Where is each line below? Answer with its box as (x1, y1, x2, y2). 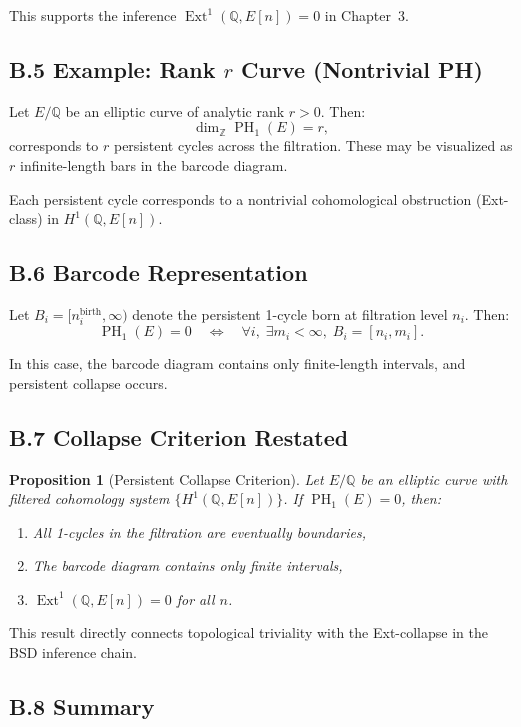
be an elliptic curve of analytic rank (65, 100, 285, 121)
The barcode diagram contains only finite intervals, (32, 555, 343, 576)
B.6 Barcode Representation (9, 257, 308, 288)
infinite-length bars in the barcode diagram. (19, 154, 288, 175)
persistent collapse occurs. (9, 372, 168, 393)
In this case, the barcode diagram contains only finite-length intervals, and (9, 353, 466, 374)
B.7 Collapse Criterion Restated (9, 421, 349, 452)
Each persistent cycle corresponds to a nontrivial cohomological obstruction (9, 188, 472, 209)
